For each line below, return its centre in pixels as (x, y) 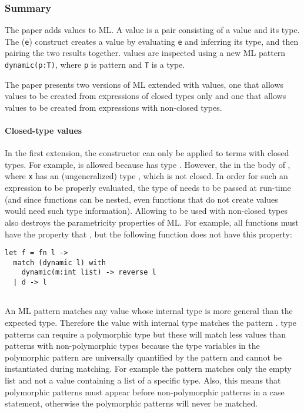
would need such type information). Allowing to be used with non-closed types (146, 211)
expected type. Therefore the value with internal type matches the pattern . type (151, 322)
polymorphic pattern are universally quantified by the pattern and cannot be (143, 357)
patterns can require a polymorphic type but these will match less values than (146, 334)
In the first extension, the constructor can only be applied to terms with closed (147, 153)
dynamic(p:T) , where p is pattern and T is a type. (95, 65)
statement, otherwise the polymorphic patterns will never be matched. (131, 403)
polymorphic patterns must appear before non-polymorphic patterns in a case (145, 391)
